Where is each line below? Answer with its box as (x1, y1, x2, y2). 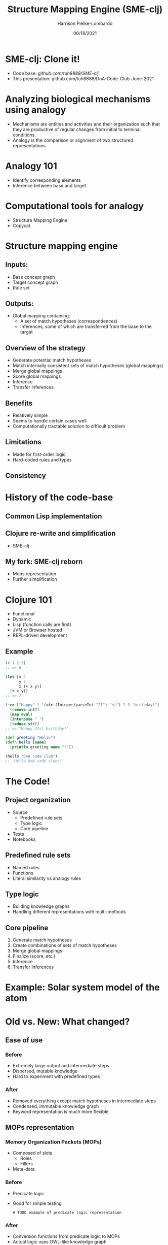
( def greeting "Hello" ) (5, 735, 56, 740)
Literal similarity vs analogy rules (12, 875, 81, 881)
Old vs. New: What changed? (5, 1015, 130, 1027)
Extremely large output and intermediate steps (12, 1063, 110, 1069)
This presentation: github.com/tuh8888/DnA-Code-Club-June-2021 (12, 75, 154, 82)
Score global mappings (12, 373, 61, 379)
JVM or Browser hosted (12, 627, 62, 633)
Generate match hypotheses (12, 937, 72, 943)
